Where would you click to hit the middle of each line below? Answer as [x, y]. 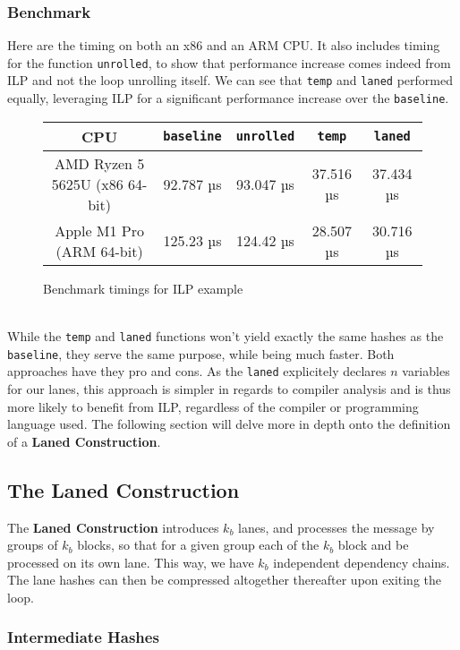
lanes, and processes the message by [336, 527]
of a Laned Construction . [84, 441]
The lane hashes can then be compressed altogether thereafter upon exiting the [225, 580]
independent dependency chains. [362, 562]
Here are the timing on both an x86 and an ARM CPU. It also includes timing [224, 45]
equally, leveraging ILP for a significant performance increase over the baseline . [228, 98]
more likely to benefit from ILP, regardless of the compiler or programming [213, 406]
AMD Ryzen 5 [99, 163]
